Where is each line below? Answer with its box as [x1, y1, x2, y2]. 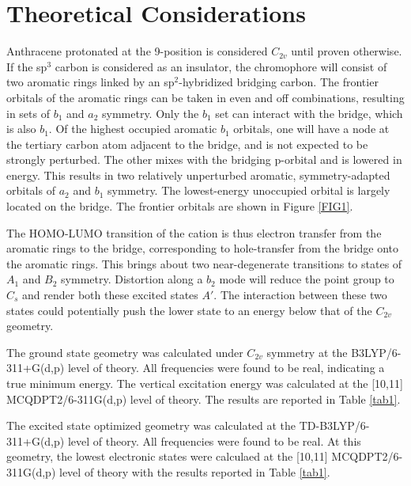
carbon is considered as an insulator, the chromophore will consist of [55, 58, 387, 74]
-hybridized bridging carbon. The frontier [179, 74, 379, 90]
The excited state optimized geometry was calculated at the [6, 417, 296, 434]
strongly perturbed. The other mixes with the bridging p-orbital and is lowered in [6, 151, 402, 168]
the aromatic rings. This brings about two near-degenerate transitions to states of [6, 255, 402, 271]
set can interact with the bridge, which [215, 104, 403, 121]
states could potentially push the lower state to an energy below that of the [6, 302, 372, 318]
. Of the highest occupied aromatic [48, 120, 217, 137]
